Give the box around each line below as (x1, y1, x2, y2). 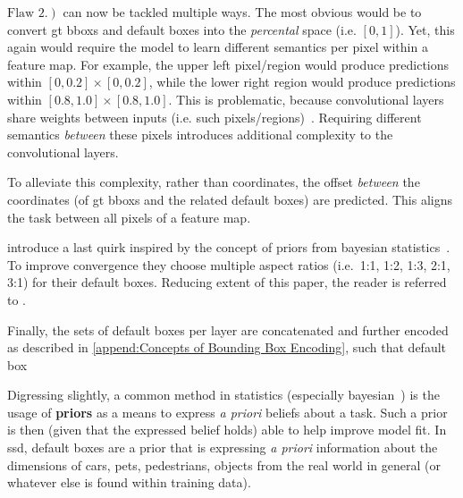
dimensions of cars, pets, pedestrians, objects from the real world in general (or (7, 455, 441, 474)
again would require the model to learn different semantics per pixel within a (7, 38, 428, 56)
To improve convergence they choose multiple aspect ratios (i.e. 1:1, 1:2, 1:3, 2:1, (7, 255, 450, 274)
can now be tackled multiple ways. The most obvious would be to (63, 3, 422, 21)
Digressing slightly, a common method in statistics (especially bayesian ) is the (7, 385, 440, 404)
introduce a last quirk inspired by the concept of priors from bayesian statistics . (7, 238, 450, 257)
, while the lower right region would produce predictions (148, 72, 456, 91)
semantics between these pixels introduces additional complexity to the (7, 125, 393, 144)
